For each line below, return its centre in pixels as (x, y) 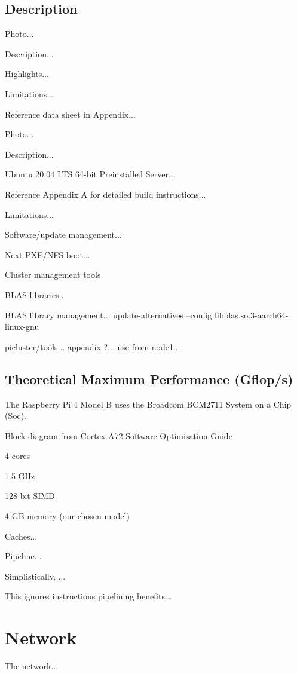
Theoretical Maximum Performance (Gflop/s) (149, 379)
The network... (32, 666)
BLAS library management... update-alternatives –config (108, 315)
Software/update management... (63, 235)
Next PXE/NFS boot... (48, 254)
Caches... (21, 536)
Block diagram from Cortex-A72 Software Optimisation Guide (119, 435)
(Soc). (16, 416)
